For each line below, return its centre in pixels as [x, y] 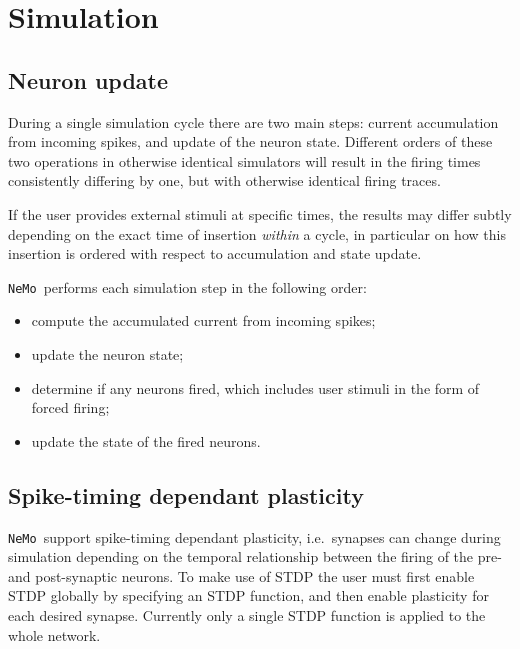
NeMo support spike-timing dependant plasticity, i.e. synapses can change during [254, 536]
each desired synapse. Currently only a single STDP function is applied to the [247, 615]
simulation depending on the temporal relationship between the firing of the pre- [255, 556]
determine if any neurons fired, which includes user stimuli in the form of [255, 387]
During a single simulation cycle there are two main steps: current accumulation [253, 121]
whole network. [54, 634]
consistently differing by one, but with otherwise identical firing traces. [224, 180]
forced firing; [70, 407]
